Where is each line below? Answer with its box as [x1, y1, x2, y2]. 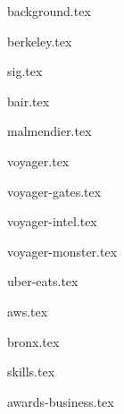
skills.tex [7, 362, 55, 381]
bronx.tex [7, 332, 60, 351]
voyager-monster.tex [7, 241, 118, 260]
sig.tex [7, 62, 43, 80]
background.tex [7, 2, 91, 20]
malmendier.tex [7, 122, 92, 140]
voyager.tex [7, 151, 70, 170]
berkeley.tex [7, 31, 72, 50]
